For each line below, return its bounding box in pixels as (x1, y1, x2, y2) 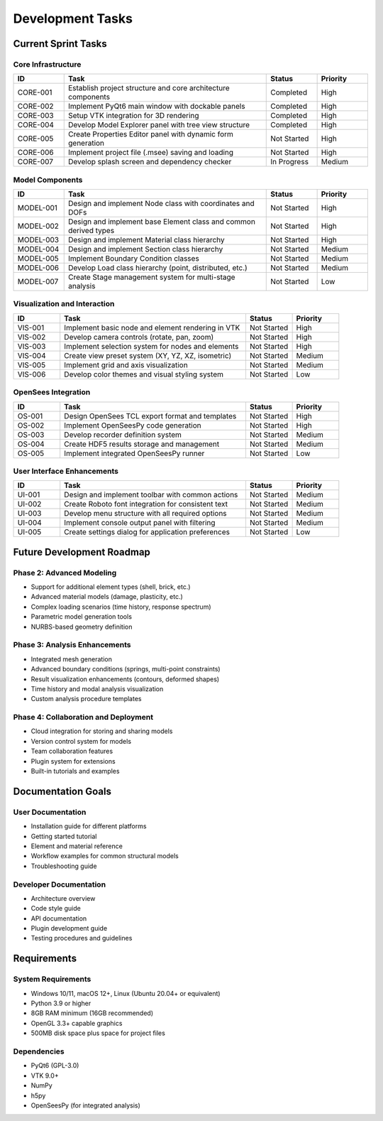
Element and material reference (30, 842, 123, 850)
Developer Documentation (13, 879, 106, 889)
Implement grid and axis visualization (64, 359, 188, 369)
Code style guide (30, 904, 81, 913)
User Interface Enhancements (13, 466, 118, 476)
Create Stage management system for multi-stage (67, 272, 235, 282)
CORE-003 (17, 111, 54, 121)
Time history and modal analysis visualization (30, 684, 164, 693)
